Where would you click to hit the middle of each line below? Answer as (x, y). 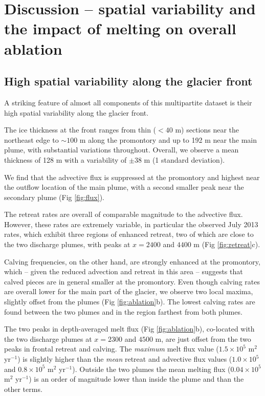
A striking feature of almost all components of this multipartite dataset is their (128, 102)
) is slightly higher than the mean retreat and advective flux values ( (125, 359)
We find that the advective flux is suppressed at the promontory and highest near (132, 177)
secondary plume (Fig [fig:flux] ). (54, 197)
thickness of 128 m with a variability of (65, 159)
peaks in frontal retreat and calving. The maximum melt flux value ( (112, 349)
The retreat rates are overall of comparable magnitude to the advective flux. (124, 214)
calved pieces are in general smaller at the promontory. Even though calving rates (132, 281)
